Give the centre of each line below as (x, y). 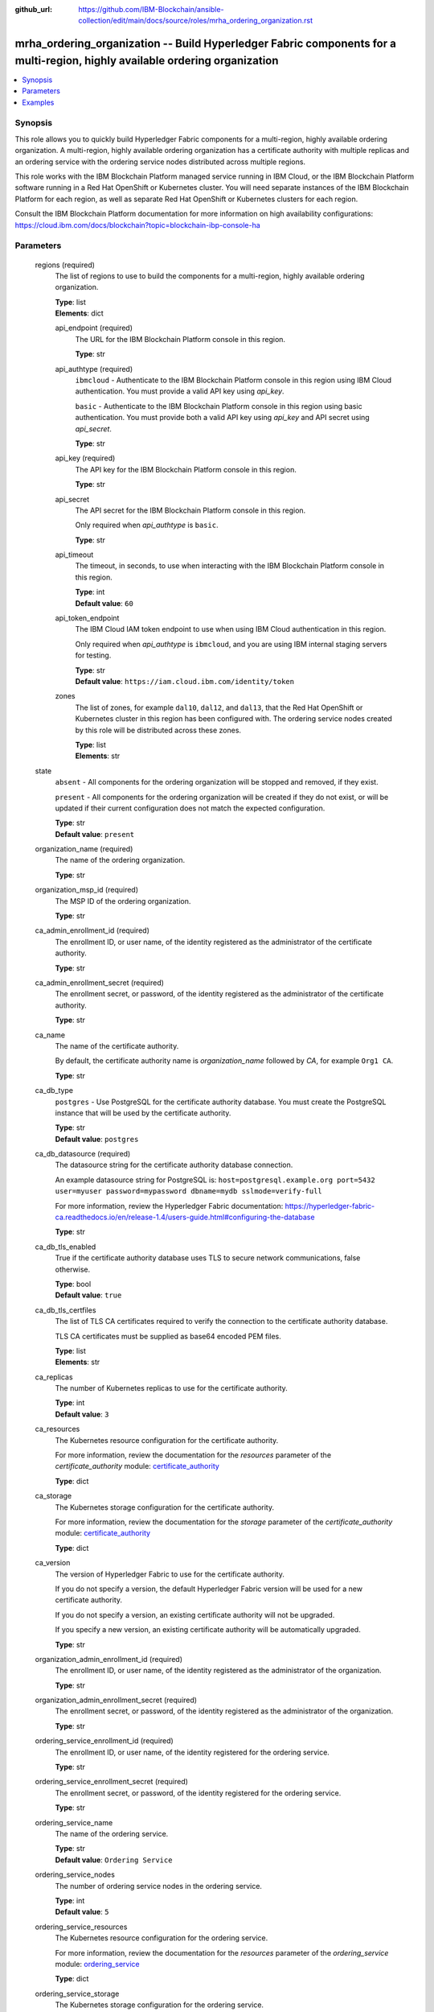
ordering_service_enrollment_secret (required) (112, 1782)
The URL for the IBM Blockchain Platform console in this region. (180, 339)
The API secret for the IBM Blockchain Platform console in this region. (190, 510)
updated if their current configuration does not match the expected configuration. (190, 808)
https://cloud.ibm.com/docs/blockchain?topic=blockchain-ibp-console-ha (137, 225)
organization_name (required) (84, 849)
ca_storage (53, 1496)
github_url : (33, 9)
